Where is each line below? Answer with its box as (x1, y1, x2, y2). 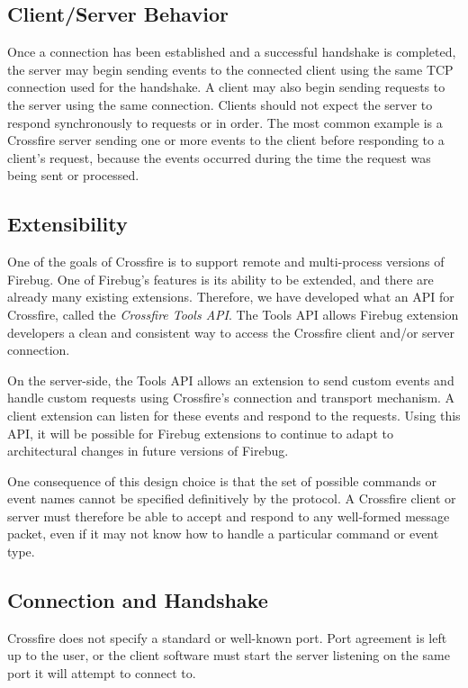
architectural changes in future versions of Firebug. (7, 441, 289, 460)
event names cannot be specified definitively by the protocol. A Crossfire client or (7, 489, 456, 508)
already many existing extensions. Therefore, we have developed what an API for (7, 287, 454, 306)
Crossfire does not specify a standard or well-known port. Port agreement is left (7, 628, 447, 647)
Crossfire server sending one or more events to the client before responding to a (7, 131, 445, 149)
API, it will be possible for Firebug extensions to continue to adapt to (7, 423, 393, 442)
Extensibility (7, 210, 128, 238)
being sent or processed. (7, 166, 139, 185)
